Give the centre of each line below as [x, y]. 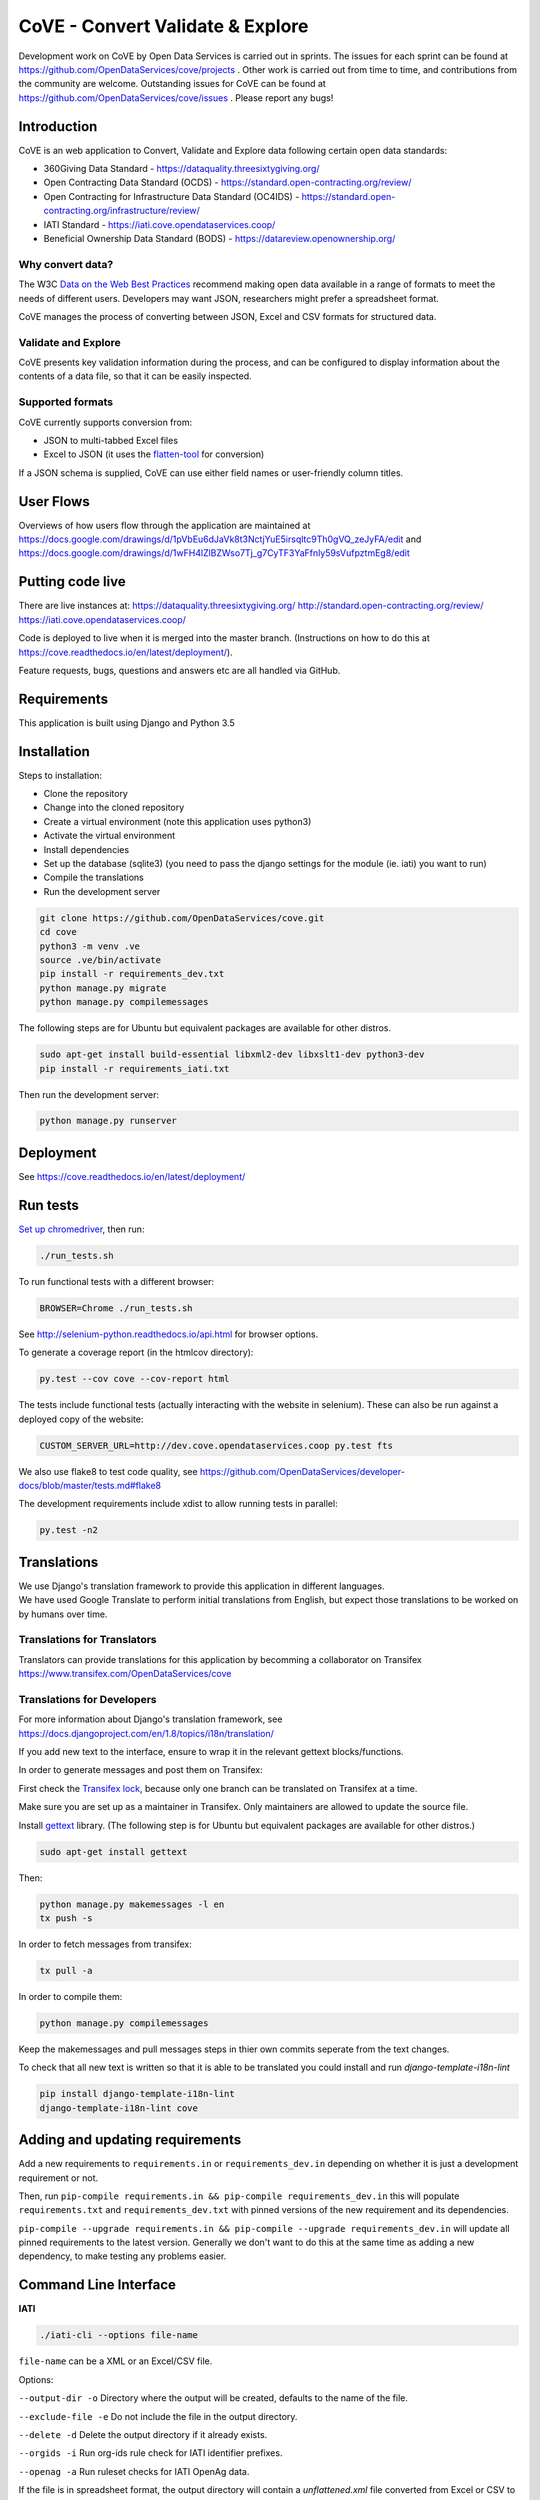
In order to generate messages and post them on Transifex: [141, 1770]
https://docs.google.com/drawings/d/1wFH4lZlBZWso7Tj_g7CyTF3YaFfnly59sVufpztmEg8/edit [214, 553]
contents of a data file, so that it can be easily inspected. [135, 376]
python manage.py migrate [103, 988]
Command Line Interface [97, 2285]
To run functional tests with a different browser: [116, 1281]
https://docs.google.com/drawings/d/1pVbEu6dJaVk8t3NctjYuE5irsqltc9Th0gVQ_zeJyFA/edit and [220, 539]
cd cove [58, 932]
